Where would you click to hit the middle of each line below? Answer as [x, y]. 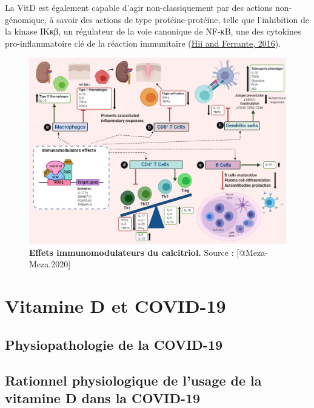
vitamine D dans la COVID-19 [103, 397]
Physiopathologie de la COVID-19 [114, 344]
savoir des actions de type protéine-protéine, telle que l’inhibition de [183, 19]
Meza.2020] [50, 264]
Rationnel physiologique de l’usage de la [133, 380]
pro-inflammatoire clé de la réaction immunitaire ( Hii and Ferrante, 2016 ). [143, 43]
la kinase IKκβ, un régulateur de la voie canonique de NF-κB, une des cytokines [153, 31]
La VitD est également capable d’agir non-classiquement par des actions [139, 7]
